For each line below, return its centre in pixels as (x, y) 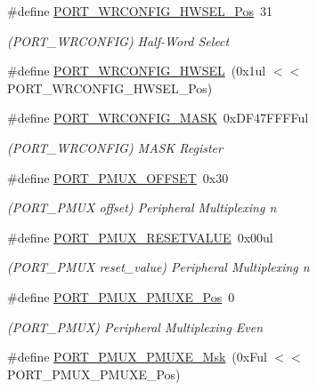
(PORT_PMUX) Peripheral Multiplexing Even (135, 326)
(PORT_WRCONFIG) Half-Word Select (118, 40)
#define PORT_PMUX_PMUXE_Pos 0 (121, 296)
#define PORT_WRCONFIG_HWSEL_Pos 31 (140, 11)
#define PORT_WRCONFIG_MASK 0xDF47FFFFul (158, 118)
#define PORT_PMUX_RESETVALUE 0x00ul (140, 237)
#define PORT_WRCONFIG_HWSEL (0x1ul (137, 71)
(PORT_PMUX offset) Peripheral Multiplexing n (142, 207)
